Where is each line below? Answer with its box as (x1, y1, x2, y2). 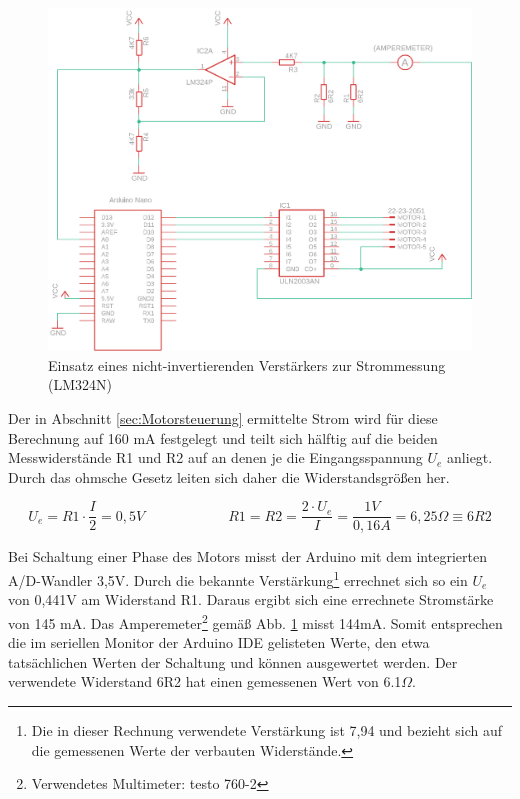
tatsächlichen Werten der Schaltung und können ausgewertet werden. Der (8, 651, 458, 672)
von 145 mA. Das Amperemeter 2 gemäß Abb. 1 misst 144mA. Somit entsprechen (8, 609, 503, 633)
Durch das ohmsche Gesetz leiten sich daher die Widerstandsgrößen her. (8, 466, 450, 487)
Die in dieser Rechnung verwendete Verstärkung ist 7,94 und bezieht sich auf (31, 719, 503, 740)
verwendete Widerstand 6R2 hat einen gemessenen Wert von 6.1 (8, 671, 402, 692)
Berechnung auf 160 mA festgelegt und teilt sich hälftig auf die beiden (8, 427, 438, 448)
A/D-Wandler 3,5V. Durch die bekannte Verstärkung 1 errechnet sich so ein (8, 567, 468, 590)
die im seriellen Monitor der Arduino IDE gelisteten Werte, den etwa (8, 632, 430, 653)
